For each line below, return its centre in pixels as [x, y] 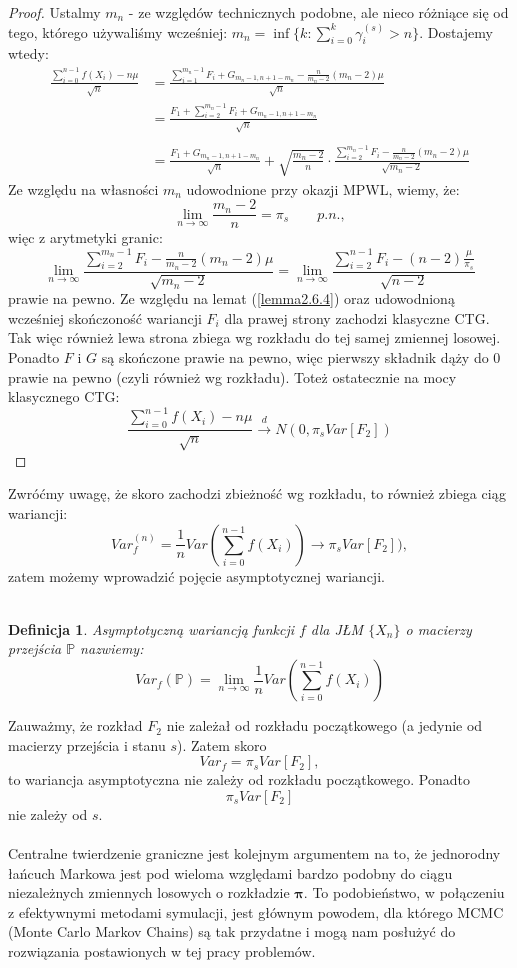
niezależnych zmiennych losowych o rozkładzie [149, 892]
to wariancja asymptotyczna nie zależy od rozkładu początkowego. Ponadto [239, 779]
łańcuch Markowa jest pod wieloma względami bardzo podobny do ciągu [230, 872]
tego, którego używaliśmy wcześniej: [118, 31]
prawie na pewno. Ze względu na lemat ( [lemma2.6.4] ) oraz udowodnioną [231, 298]
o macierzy [438, 628]
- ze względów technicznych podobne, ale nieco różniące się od [318, 12]
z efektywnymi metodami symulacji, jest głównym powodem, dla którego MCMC [256, 911]
